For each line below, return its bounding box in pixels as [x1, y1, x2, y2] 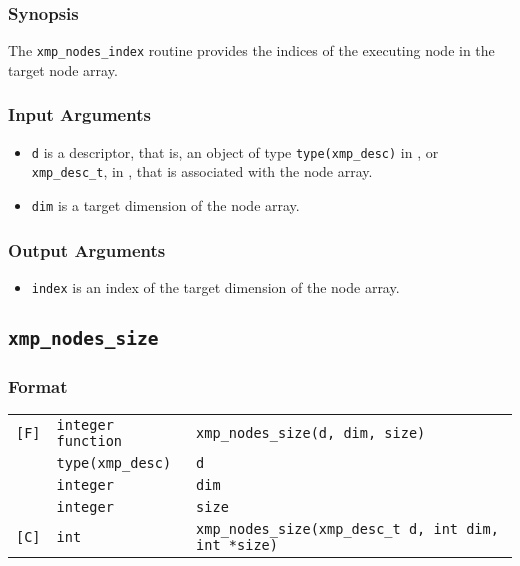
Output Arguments [8, 237, 166, 262]
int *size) [196, 537, 278, 554]
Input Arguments [8, 102, 151, 127]
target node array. [8, 59, 118, 80]
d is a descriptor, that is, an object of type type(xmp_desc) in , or [31, 141, 439, 162]
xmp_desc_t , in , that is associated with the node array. [31, 161, 373, 182]
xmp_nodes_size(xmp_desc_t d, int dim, [196, 521, 499, 538]
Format [8, 373, 68, 398]
